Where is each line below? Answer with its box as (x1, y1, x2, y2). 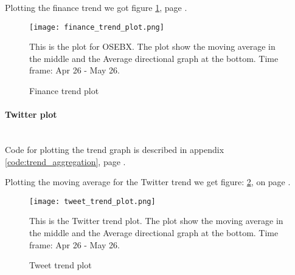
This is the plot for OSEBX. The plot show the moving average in (29, 40, 276, 53)
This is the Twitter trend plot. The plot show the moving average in (29, 214, 283, 227)
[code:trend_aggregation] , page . (5, 155, 126, 168)
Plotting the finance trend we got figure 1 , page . (5, 1, 187, 13)
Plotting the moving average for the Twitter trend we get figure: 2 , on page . (5, 175, 291, 188)
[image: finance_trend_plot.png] (29, 22, 164, 32)
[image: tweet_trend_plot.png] (29, 197, 156, 206)
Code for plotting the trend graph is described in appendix (5, 143, 224, 156)
